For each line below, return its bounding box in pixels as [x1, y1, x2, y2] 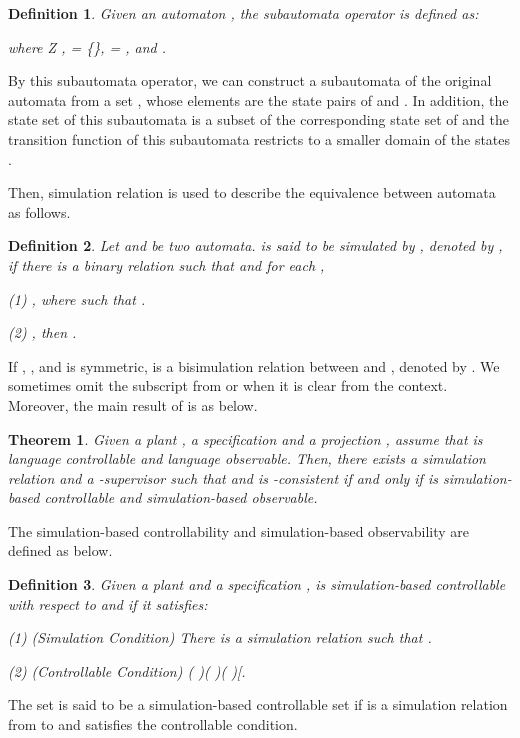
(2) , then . [8, 322, 77, 343]
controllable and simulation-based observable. [44, 487, 318, 508]
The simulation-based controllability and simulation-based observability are [8, 520, 469, 541]
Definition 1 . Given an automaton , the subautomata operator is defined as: [8, 3, 479, 23]
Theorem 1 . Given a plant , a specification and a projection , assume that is [8, 428, 483, 449]
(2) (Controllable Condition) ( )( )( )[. [8, 660, 246, 681]
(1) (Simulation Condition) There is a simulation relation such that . [8, 627, 432, 648]
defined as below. [8, 540, 113, 561]
